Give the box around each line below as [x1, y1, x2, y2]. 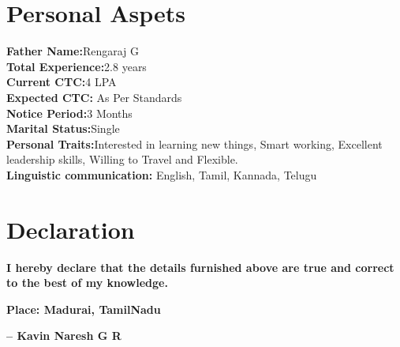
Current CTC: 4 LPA [6, 74, 117, 90]
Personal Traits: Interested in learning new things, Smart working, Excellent [6, 135, 383, 152]
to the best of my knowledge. [6, 274, 168, 291]
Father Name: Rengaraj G [6, 43, 140, 59]
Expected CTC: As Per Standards [6, 89, 182, 105]
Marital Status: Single [6, 120, 120, 137]
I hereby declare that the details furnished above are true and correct [6, 258, 394, 275]
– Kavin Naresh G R [6, 327, 121, 344]
